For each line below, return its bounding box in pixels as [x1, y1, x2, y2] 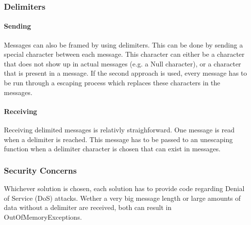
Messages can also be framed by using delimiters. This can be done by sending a [4, 39, 243, 49]
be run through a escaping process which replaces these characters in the [4, 78, 220, 88]
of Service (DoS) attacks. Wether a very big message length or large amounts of [4, 193, 241, 203]
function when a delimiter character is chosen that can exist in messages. [4, 144, 221, 154]
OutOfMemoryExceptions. [4, 211, 82, 222]
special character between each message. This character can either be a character [4, 49, 245, 59]
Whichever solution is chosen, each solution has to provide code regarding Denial [4, 183, 245, 193]
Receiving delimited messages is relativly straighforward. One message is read [4, 125, 235, 134]
